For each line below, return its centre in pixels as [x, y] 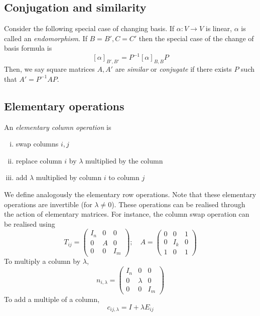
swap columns [37, 144]
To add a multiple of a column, [52, 299]
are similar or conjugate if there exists [173, 69]
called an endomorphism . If [46, 38]
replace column [39, 160]
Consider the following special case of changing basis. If [89, 28]
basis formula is [28, 48]
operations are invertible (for [48, 204]
